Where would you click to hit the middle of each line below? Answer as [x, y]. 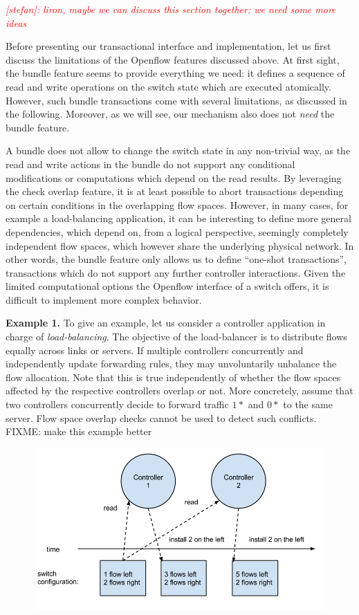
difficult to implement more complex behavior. [104, 299]
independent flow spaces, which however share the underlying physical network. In [180, 245]
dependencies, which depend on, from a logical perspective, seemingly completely [177, 231]
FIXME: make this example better [79, 431]
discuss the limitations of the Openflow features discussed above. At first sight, [173, 59]
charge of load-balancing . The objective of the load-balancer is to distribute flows [176, 337]
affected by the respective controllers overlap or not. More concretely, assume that [179, 391]
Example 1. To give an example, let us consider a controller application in [166, 323]
